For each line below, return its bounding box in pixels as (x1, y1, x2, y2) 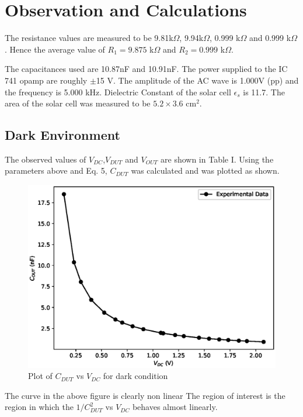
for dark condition (103, 370, 168, 382)
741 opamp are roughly (5, 74, 88, 86)
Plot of (28, 370, 53, 382)
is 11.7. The (243, 85, 285, 98)
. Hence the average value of (5, 43, 105, 55)
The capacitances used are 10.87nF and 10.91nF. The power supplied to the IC (5, 63, 288, 75)
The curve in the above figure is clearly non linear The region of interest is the (5, 389, 285, 401)
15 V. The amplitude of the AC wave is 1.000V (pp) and (96, 74, 299, 86)
